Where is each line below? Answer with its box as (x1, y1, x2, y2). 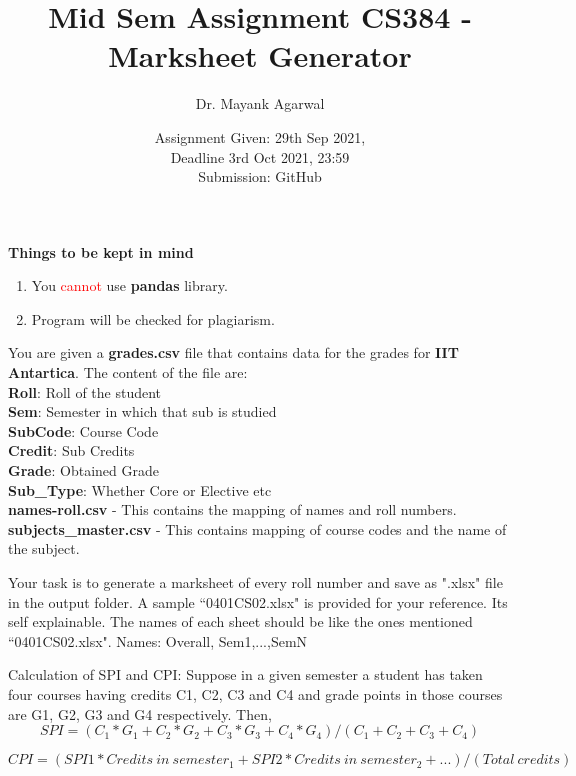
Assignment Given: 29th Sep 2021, (154, 126, 366, 147)
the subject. (8, 538, 80, 559)
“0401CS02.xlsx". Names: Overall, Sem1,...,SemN (8, 630, 308, 651)
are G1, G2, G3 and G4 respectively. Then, (8, 703, 272, 724)
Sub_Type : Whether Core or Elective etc (8, 479, 272, 500)
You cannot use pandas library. (31, 275, 228, 296)
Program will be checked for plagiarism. (31, 308, 275, 329)
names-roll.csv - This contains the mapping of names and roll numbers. (8, 499, 457, 520)
